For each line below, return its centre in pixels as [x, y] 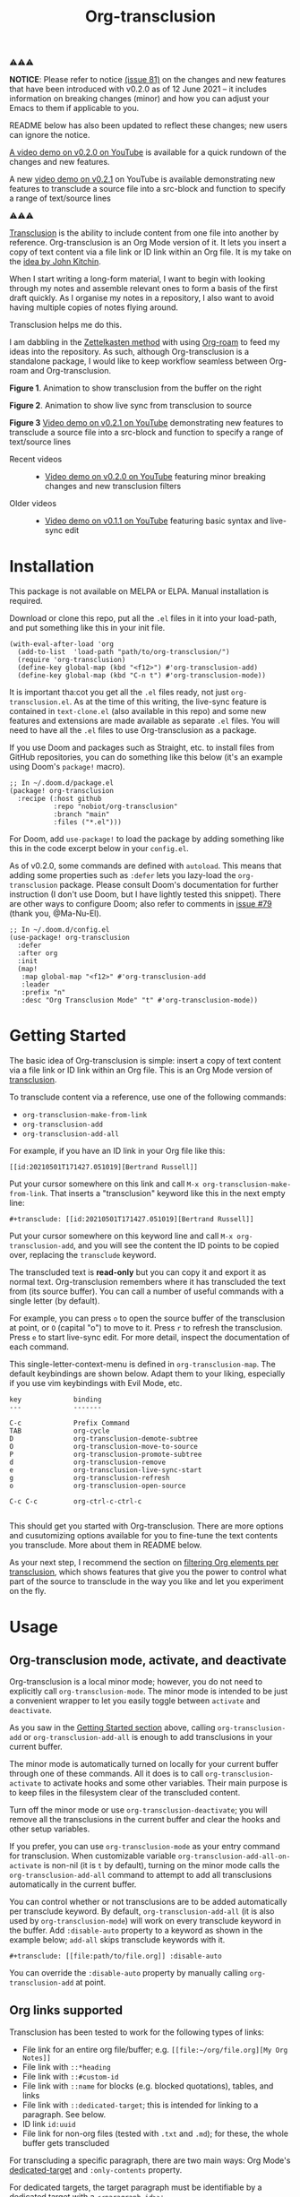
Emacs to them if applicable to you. [74, 108]
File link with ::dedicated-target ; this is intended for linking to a [140, 2105]
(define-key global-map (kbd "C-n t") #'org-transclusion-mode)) [142, 676]
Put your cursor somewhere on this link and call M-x [104, 1184]
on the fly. [28, 1591]
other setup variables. [50, 1829]
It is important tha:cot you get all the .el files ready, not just [120, 693]
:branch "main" [81, 814]
